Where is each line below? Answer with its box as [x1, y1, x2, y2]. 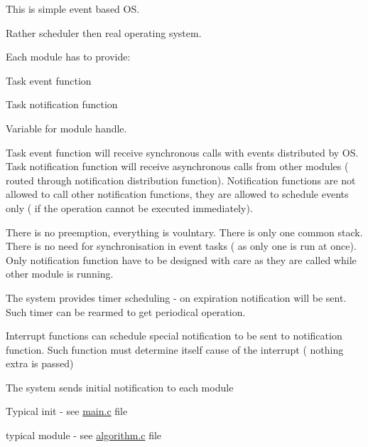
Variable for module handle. [6, 120, 127, 135]
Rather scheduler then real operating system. [6, 25, 202, 40]
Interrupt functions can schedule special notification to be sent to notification [6, 328, 342, 343]
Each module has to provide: [6, 49, 131, 64]
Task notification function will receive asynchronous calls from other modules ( [6, 159, 349, 174]
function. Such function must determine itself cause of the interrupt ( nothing [6, 342, 344, 357]
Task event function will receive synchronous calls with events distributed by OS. [6, 144, 359, 159]
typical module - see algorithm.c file [6, 428, 162, 443]
